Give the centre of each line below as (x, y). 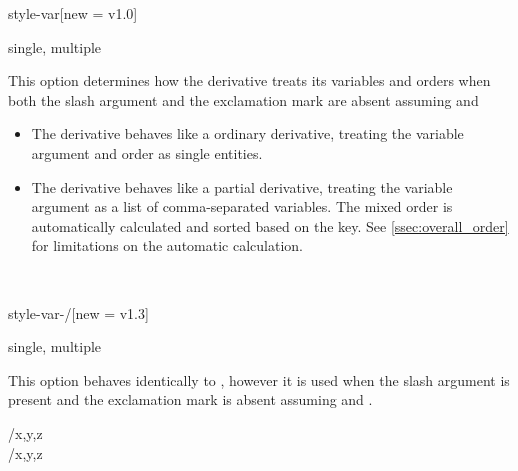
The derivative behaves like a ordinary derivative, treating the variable (247, 133)
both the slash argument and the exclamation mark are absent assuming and (243, 99)
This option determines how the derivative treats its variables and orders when (249, 80)
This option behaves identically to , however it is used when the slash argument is (259, 379)
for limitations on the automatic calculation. (167, 245)
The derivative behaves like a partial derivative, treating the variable (242, 186)
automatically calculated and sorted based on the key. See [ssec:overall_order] (270, 225)
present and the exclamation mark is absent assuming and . (190, 399)
